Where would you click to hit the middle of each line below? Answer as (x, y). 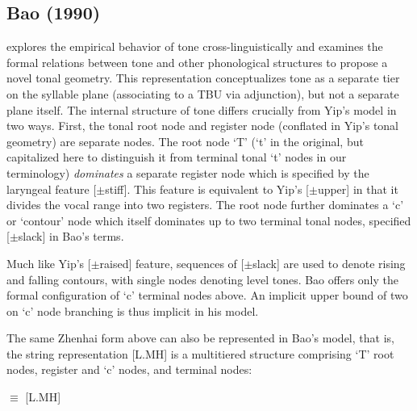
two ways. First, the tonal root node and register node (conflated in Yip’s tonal (203, 126)
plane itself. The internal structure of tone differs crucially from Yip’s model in (202, 109)
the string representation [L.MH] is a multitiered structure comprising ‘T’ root (200, 353)
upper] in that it (358, 189)
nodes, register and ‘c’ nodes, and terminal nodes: (129, 369)
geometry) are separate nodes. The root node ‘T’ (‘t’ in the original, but (185, 141)
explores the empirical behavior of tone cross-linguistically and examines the (195, 46)
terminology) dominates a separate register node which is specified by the (188, 172)
